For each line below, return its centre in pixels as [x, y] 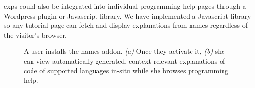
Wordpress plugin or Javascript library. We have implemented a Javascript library [127, 15]
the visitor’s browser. [35, 34]
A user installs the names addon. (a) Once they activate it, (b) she [124, 51]
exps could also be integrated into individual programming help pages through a [125, 6]
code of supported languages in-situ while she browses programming [126, 70]
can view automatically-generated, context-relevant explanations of [125, 60]
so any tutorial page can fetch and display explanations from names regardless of [126, 25]
